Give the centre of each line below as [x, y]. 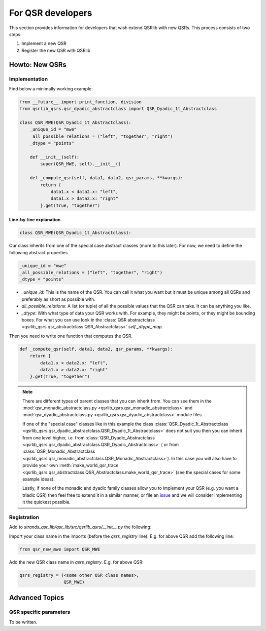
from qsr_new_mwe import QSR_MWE [60, 549]
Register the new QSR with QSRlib [56, 50]
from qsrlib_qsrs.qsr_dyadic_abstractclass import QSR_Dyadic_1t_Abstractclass [118, 109]
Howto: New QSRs [38, 64]
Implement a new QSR [44, 43]
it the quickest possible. [47, 502]
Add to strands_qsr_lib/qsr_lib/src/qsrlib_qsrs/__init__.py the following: [80, 527]
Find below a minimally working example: [51, 88]
